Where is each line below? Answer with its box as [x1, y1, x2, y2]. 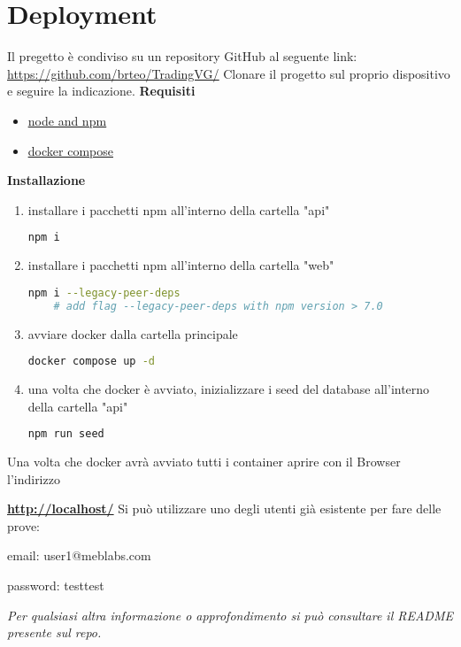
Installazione [7, 171, 86, 189]
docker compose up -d [27, 355, 155, 368]
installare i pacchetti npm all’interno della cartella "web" [27, 256, 334, 274]
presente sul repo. [7, 623, 102, 642]
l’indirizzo [7, 469, 60, 488]
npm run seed [27, 427, 104, 441]
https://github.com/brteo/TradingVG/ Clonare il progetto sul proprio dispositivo [7, 64, 450, 82]
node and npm [27, 111, 107, 129]
